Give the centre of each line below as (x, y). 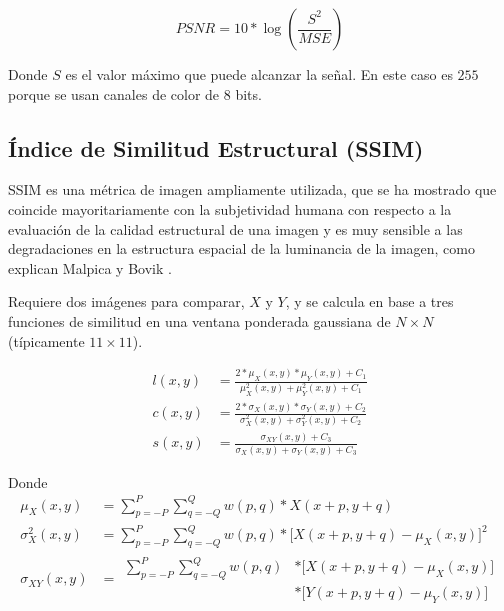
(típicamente (46, 340)
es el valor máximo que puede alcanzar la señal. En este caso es (259, 74)
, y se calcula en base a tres (369, 301)
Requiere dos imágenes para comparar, (126, 301)
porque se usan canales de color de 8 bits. (135, 93)
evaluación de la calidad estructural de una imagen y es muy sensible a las (235, 228)
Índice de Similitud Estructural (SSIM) (216, 147)
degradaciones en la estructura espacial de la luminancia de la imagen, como (241, 248)
